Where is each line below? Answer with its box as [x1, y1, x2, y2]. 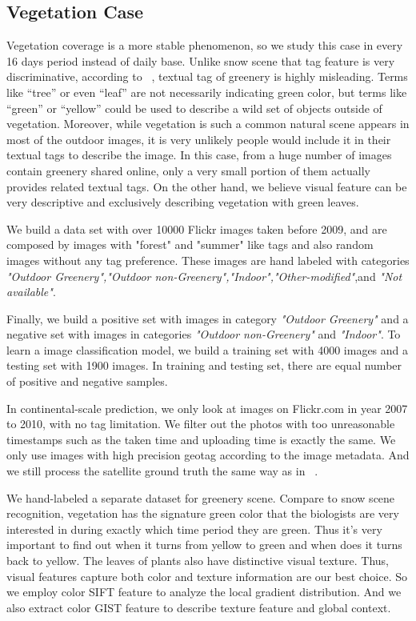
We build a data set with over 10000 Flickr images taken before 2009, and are [6, 220, 387, 237]
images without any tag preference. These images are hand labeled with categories [6, 251, 410, 268]
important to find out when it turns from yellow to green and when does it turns [6, 536, 402, 553]
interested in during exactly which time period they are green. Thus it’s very [6, 520, 382, 537]
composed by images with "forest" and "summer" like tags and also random [6, 236, 374, 253]
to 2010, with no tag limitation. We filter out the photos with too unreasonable [6, 415, 395, 432]
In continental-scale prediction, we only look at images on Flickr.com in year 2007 [6, 399, 408, 416]
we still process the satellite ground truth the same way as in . [6, 463, 318, 479]
